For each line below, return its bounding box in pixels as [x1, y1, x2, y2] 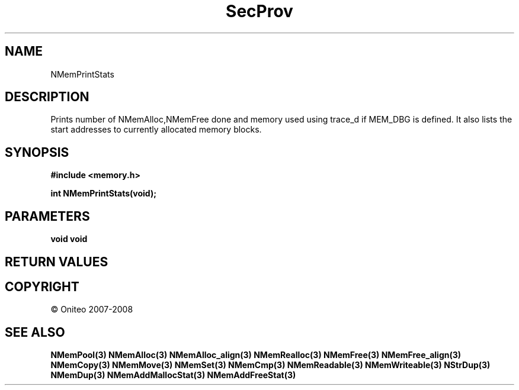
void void [50, 234, 88, 244]
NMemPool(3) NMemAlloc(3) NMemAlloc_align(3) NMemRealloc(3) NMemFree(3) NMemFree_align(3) [50, 350, 462, 360]
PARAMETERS [5, 208, 90, 224]
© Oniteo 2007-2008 [50, 304, 133, 315]
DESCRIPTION [5, 89, 89, 105]
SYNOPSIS [5, 144, 69, 160]
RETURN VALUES [5, 254, 108, 269]
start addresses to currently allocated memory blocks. [50, 124, 262, 135]
